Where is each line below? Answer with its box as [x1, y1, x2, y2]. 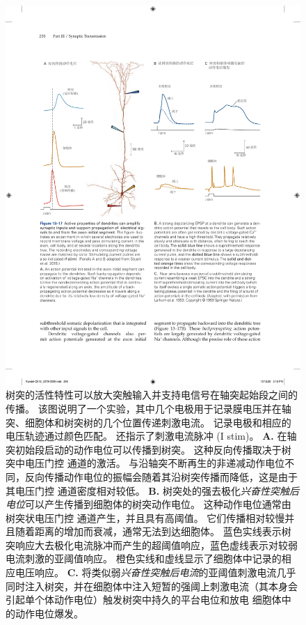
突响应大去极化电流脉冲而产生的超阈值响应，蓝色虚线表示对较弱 [6, 537, 298, 552]
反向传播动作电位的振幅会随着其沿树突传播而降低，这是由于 [24, 469, 298, 484]
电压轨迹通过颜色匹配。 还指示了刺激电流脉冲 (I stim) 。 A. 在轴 [6, 429, 297, 443]
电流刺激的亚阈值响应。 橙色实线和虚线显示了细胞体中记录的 [6, 551, 282, 566]
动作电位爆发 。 [15, 605, 83, 620]
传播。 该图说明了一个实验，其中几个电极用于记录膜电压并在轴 [6, 401, 291, 415]
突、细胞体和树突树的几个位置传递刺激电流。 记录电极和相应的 [6, 415, 291, 429]
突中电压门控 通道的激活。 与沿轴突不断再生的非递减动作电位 [6, 456, 285, 470]
